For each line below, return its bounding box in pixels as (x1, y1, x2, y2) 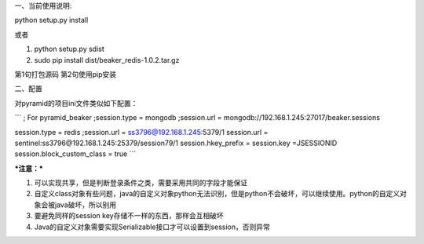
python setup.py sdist (34, 44, 105, 54)
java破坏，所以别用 (54, 200, 117, 209)
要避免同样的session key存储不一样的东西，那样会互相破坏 (34, 211, 224, 220)
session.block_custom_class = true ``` (14, 149, 137, 158)
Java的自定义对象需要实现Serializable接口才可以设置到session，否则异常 (34, 222, 270, 231)
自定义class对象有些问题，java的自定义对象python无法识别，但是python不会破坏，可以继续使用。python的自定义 (34, 189, 400, 198)
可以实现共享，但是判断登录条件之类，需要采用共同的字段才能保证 (34, 178, 247, 188)
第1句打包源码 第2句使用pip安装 (14, 69, 117, 78)
